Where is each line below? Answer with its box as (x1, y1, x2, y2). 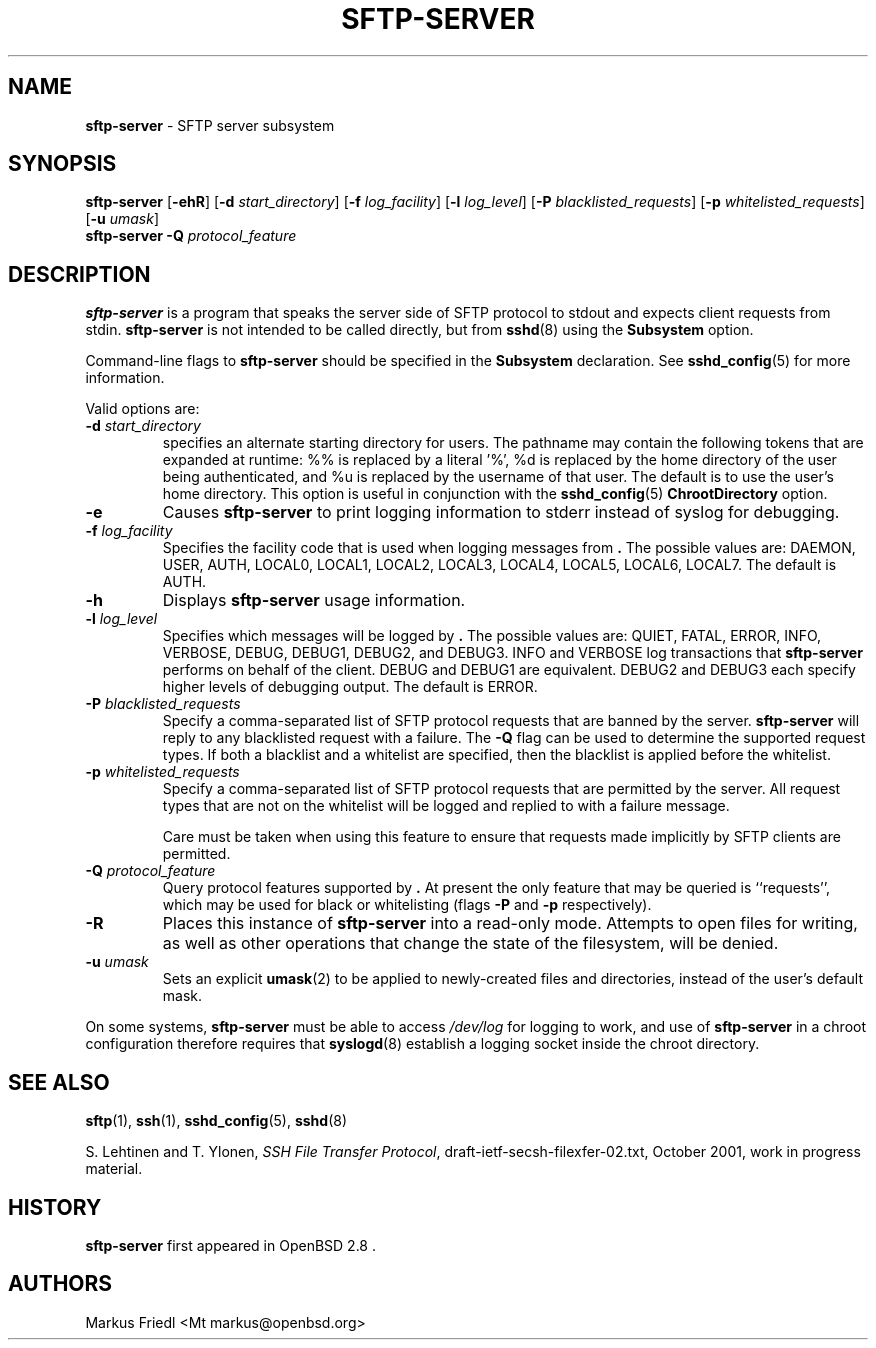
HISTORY (8, 1194, 102, 1220)
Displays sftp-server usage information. (162, 590, 466, 611)
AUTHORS (8, 1271, 113, 1297)
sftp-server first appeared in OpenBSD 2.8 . (85, 1236, 376, 1254)
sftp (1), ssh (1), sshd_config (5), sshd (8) (85, 1112, 348, 1130)
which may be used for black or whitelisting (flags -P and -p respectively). (162, 896, 652, 914)
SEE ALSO (8, 1069, 110, 1095)
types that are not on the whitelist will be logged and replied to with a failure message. (162, 797, 730, 815)
